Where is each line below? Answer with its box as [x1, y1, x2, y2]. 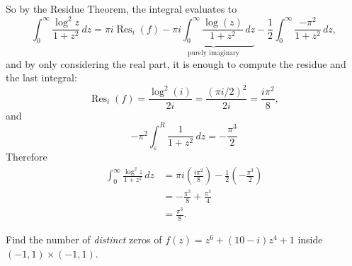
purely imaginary [188, 50, 240, 57]
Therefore [6, 149, 47, 164]
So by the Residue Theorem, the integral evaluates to [6, 1, 237, 16]
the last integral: [6, 70, 77, 85]
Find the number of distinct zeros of [6, 231, 162, 246]
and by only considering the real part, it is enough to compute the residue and [6, 56, 346, 71]
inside [297, 231, 323, 246]
